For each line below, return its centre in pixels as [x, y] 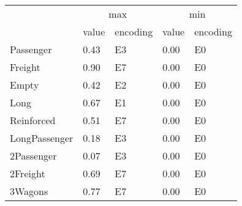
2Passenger [33, 156]
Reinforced [33, 120]
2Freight [28, 173]
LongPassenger [42, 138]
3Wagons [29, 191]
